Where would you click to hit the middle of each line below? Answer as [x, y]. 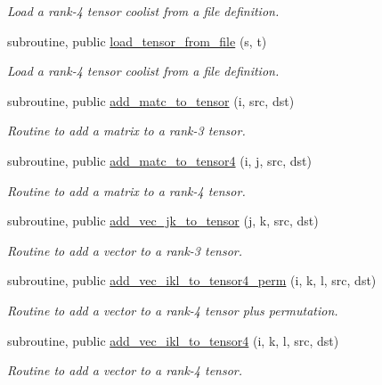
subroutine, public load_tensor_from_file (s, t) [137, 41]
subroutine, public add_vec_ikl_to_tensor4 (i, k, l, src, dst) [173, 340]
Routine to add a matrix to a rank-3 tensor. [126, 131]
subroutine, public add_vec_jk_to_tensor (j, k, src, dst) [163, 221]
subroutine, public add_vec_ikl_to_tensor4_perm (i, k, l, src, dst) [192, 280]
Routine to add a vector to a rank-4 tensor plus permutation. [173, 310]
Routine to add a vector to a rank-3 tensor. [125, 250]
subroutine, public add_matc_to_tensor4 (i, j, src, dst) [159, 160]
